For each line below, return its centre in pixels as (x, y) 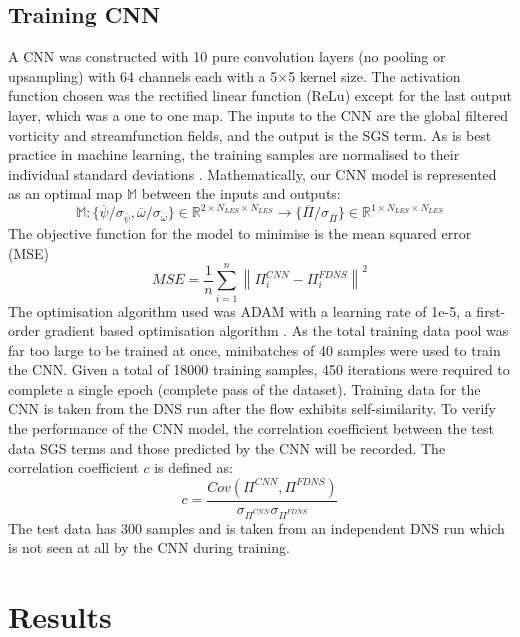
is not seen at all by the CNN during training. (149, 547)
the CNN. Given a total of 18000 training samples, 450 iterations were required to (259, 369)
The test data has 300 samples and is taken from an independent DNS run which (256, 527)
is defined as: (193, 467)
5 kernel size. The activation (374, 75)
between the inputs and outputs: (241, 193)
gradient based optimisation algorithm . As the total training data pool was (276, 330)
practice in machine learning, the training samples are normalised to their (234, 154)
